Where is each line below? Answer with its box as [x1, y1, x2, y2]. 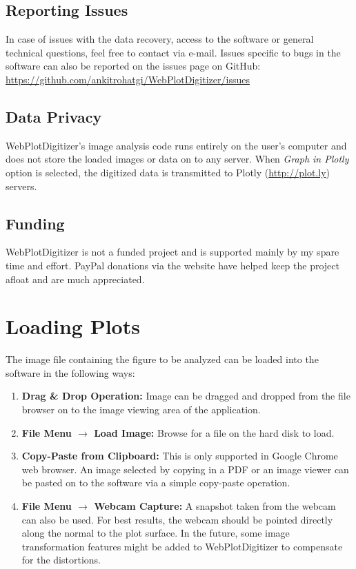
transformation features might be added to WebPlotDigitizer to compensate [21, 539, 343, 553]
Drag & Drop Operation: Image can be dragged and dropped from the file [21, 389, 350, 403]
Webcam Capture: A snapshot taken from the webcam [94, 499, 336, 513]
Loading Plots [6, 312, 140, 340]
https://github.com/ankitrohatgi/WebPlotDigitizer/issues [6, 72, 250, 86]
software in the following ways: [6, 365, 135, 380]
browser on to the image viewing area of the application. [21, 402, 261, 417]
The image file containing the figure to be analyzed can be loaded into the [6, 352, 319, 366]
